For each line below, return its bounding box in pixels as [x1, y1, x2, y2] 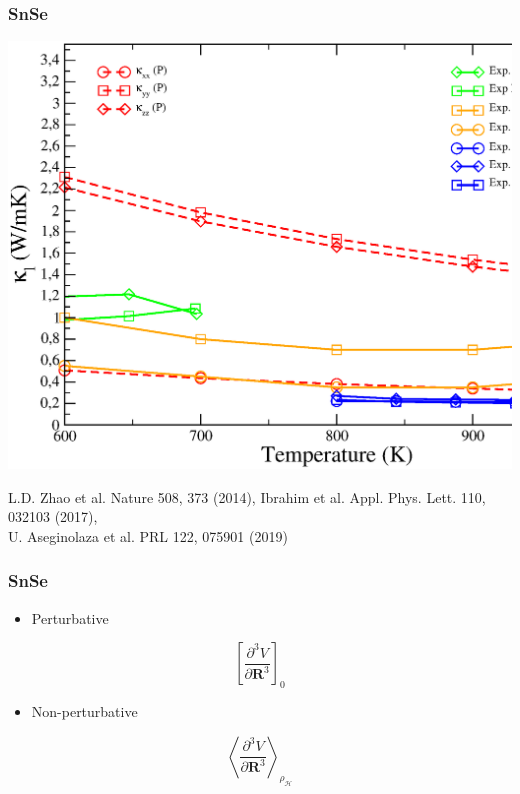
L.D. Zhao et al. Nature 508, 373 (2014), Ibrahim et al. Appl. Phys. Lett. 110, [8, 486, 486, 507]
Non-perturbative [31, 700, 138, 721]
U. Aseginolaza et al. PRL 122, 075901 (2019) [8, 525, 288, 546]
